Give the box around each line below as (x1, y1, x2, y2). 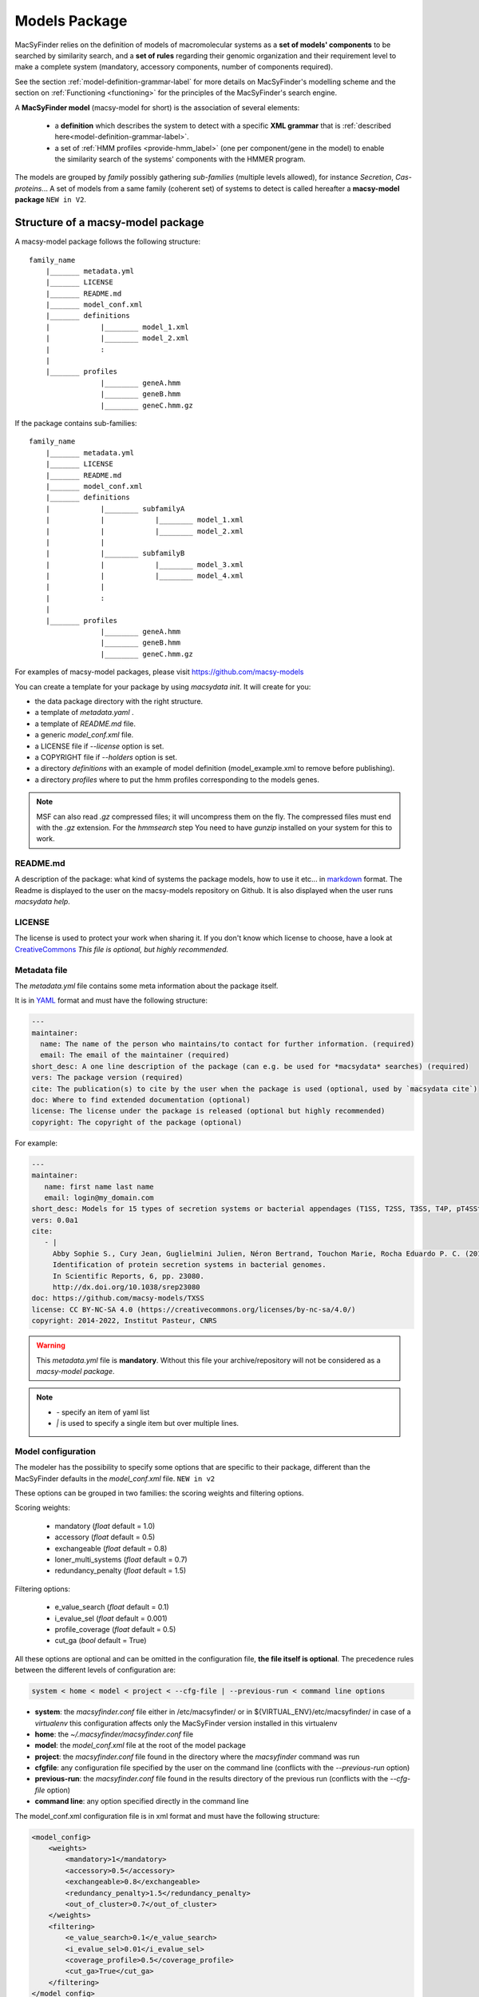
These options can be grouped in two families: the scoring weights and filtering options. (14, 1488, 304, 1498)
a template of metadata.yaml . (34, 708, 135, 717)
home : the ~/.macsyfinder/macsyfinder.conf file (34, 1729, 194, 1739)
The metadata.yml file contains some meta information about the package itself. (14, 981, 279, 991)
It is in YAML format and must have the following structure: (14, 995, 208, 1006)
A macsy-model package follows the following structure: (14, 236, 201, 247)
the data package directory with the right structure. (34, 696, 204, 706)
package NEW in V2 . (14, 195, 87, 204)
